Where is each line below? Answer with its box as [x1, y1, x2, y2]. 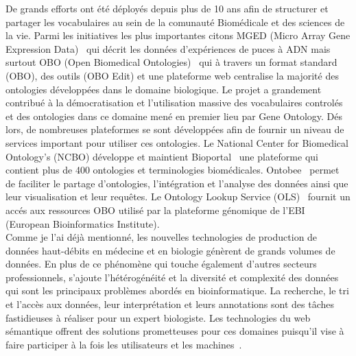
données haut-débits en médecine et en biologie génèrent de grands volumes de [5, 243, 335, 257]
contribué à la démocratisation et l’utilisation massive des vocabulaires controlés [5, 95, 343, 110]
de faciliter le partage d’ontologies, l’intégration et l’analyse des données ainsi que [5, 176, 348, 190]
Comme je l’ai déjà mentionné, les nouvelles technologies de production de [5, 230, 318, 244]
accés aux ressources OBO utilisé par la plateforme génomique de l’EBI [5, 202, 305, 217]
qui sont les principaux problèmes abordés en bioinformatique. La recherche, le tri [5, 283, 349, 298]
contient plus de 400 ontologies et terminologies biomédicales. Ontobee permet [5, 163, 340, 177]
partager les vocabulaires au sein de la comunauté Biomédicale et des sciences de [5, 14, 345, 29]
